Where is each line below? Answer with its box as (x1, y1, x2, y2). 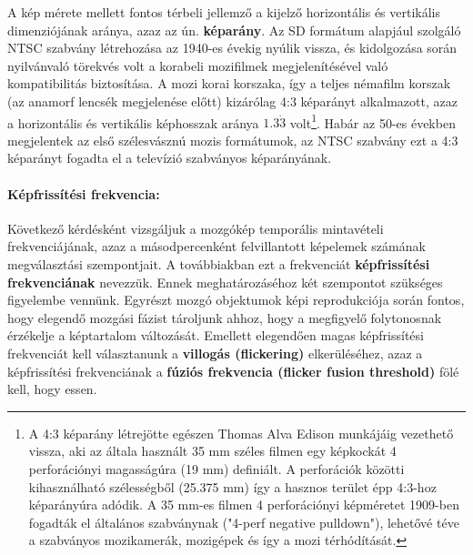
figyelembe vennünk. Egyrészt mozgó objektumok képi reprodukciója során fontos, (7, 290, 465, 309)
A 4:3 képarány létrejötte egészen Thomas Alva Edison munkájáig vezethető (28, 423, 454, 442)
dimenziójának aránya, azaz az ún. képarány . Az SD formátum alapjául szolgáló (7, 20, 461, 39)
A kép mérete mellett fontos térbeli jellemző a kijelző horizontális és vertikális (7, 3, 441, 21)
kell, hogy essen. (7, 379, 97, 399)
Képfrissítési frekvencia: (7, 184, 160, 203)
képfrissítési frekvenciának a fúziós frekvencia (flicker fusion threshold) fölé (7, 361, 459, 380)
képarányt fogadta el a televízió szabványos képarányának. (7, 148, 332, 167)
